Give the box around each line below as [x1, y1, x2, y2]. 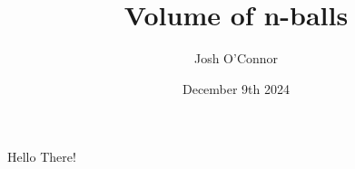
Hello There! [7, 147, 76, 166]
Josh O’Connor [193, 49, 279, 68]
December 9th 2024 [182, 79, 291, 98]
